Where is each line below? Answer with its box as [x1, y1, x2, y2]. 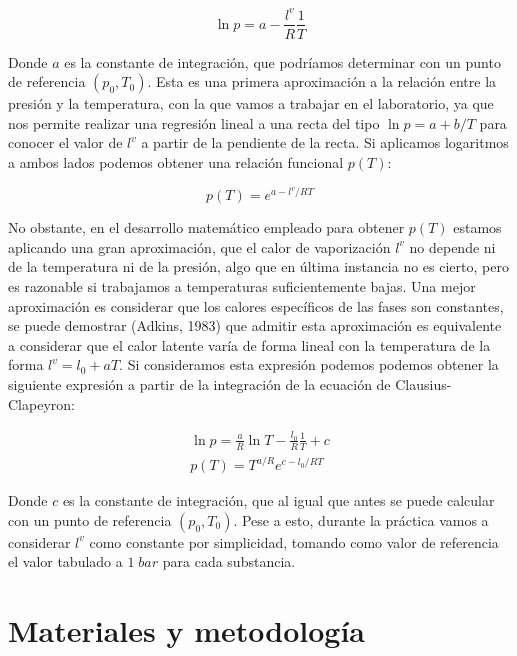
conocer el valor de [8, 132, 123, 153]
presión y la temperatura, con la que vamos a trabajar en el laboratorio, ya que [8, 93, 494, 114]
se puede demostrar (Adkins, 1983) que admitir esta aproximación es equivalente [8, 315, 502, 336]
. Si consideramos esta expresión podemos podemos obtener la [119, 354, 499, 375]
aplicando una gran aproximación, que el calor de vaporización [8, 236, 391, 257]
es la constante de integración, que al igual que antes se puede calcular [62, 490, 495, 511]
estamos [453, 217, 502, 238]
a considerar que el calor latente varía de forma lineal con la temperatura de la [8, 334, 491, 355]
